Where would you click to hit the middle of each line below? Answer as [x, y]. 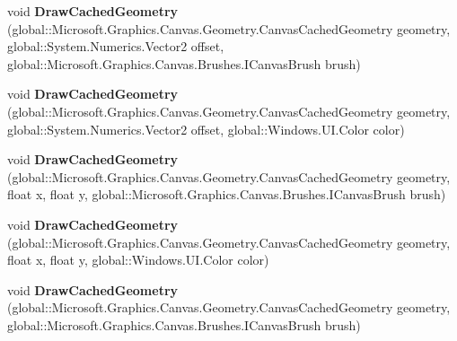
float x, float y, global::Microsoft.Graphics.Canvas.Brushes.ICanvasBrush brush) [227, 194]
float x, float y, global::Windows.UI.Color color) [138, 260]
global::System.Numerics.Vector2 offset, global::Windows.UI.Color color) [206, 129]
